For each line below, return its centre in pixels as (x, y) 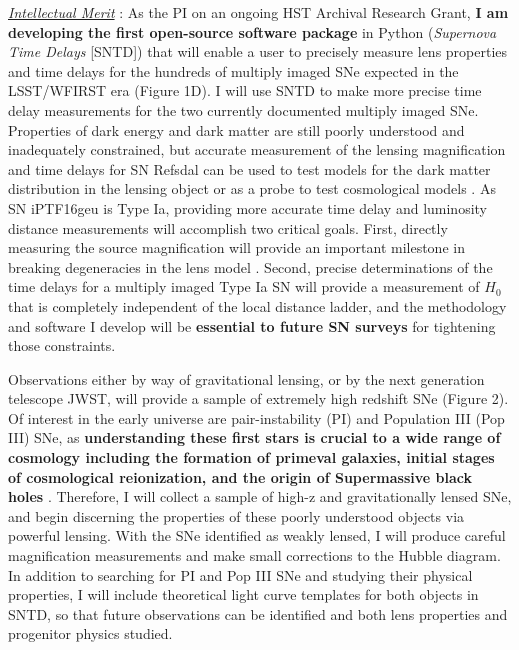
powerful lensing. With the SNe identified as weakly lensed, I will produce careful (257, 535)
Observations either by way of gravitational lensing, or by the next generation (246, 378)
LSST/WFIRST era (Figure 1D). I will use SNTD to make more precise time (245, 90)
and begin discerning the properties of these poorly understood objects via (236, 515)
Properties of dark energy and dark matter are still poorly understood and (236, 129)
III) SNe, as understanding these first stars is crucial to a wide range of (254, 437)
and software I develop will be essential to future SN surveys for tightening (252, 325)
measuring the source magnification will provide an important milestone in (236, 247)
